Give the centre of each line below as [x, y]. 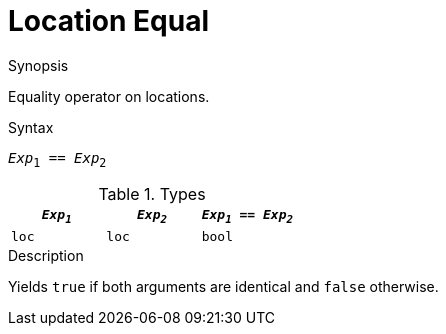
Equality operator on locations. [109, 96]
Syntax [31, 127]
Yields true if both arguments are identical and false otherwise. [223, 287]
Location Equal [109, 21]
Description [46, 256]
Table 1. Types [152, 193]
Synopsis [38, 65]
